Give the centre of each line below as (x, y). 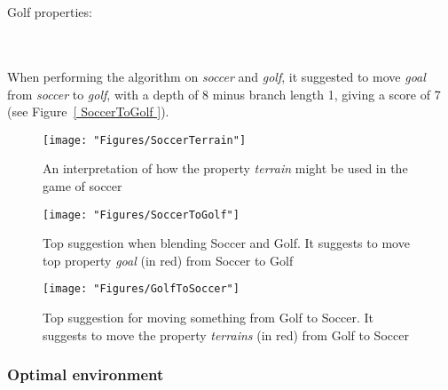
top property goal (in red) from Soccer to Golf (168, 260)
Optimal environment (86, 374)
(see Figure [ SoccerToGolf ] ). (88, 111)
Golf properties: (50, 12)
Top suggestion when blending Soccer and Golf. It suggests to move (226, 243)
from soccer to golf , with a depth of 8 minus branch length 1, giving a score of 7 (224, 94)
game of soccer (83, 186)
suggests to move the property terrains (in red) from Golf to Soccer (226, 334)
